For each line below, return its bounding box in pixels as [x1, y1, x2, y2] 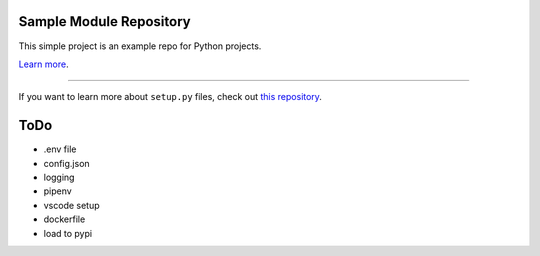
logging [43, 171, 75, 183]
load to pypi [43, 227, 93, 239]
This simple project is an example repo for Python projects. [18, 40, 262, 52]
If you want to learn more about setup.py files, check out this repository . [18, 91, 322, 103]
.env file [43, 143, 77, 155]
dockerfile [43, 213, 86, 225]
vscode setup [43, 199, 100, 211]
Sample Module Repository [18, 13, 191, 30]
